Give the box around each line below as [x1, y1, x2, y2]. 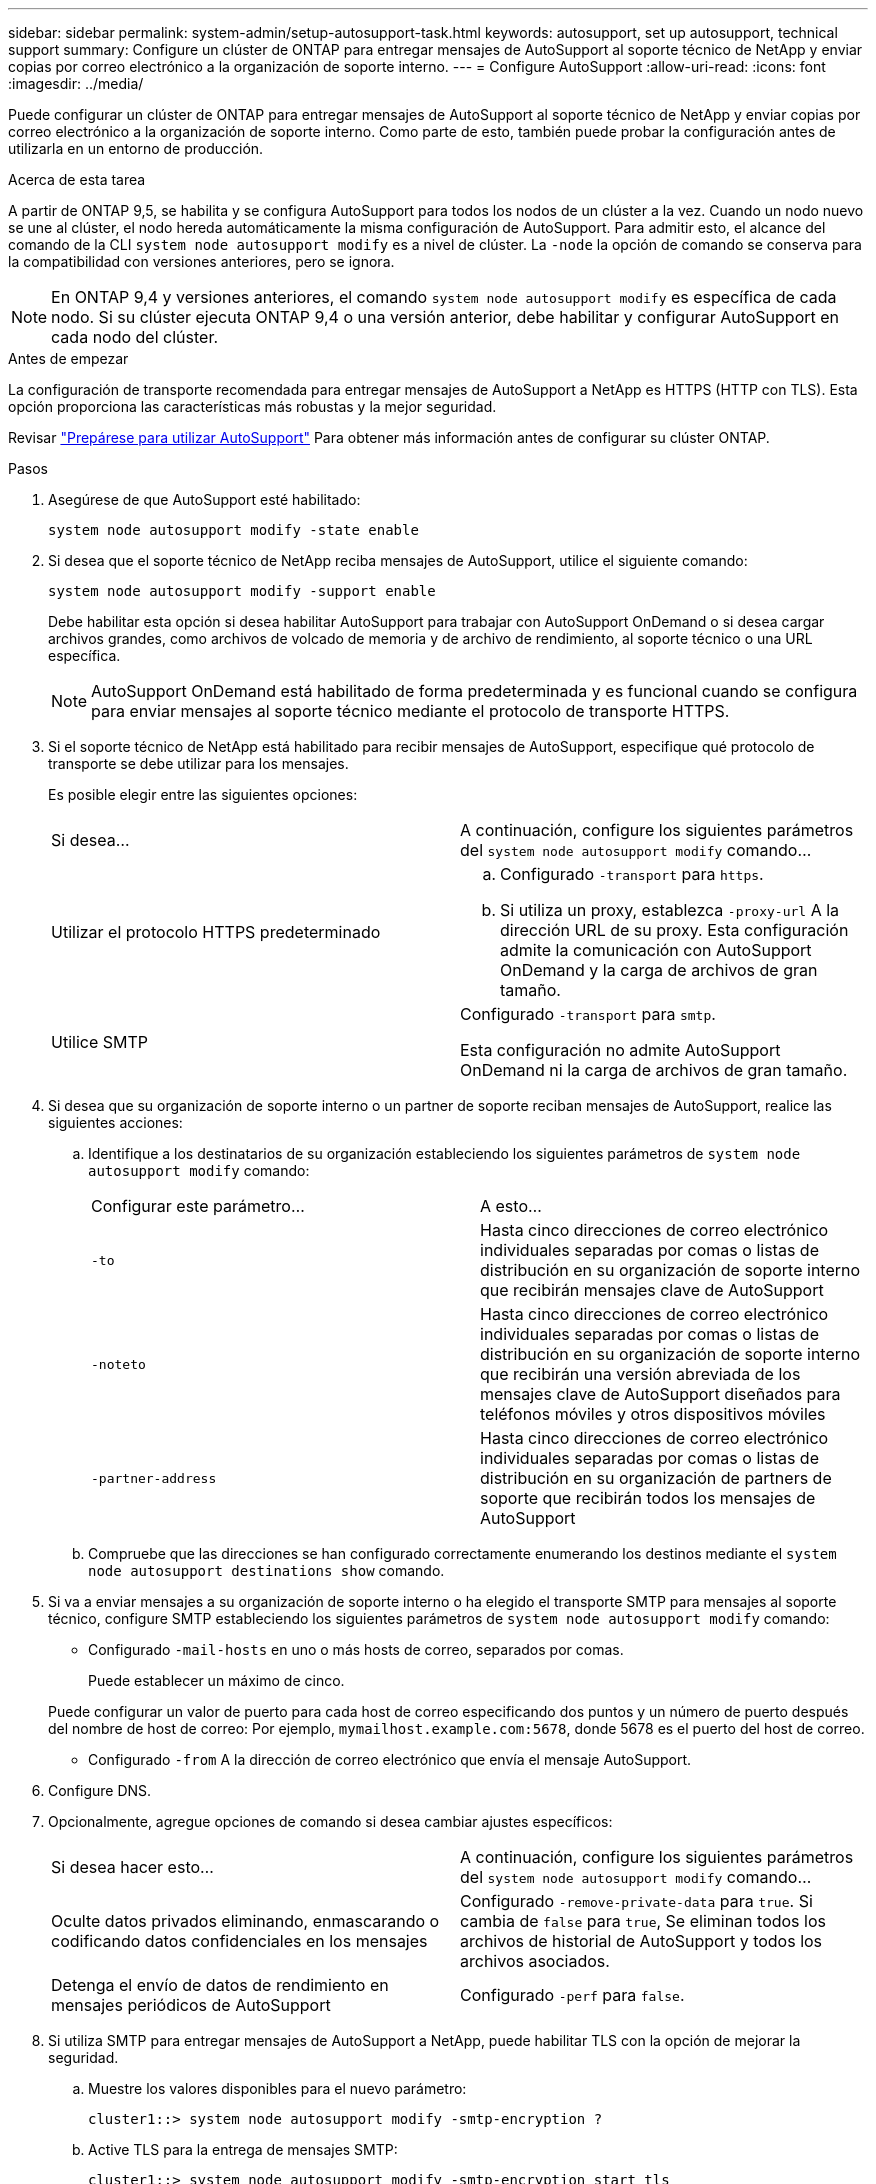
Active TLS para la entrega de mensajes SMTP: [88, 2141, 398, 2158]
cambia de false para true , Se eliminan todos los [460, 1911, 826, 1931]
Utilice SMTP [51, 1032, 148, 1052]
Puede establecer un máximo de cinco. [88, 1672, 345, 1689]
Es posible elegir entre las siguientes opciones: [48, 786, 358, 803]
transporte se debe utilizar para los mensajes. [48, 755, 349, 772]
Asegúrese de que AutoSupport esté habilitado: [48, 491, 361, 508]
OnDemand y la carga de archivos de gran [500, 960, 818, 980]
